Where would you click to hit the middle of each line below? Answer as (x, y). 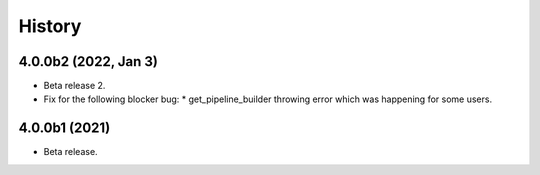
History (50, 26)
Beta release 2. (74, 86)
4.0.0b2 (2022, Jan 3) (88, 61)
